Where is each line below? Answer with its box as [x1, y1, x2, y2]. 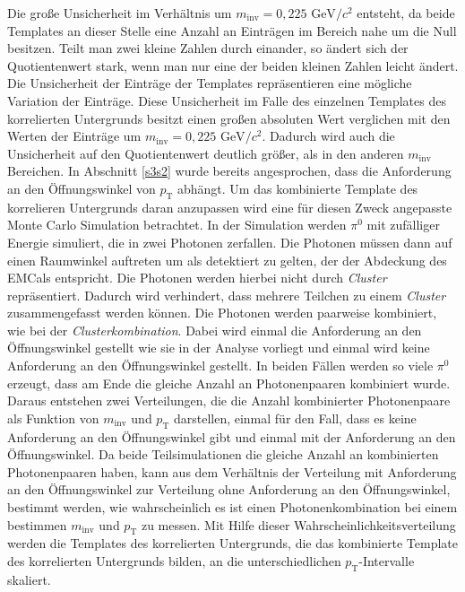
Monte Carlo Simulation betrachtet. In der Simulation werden [7, 215, 347, 234]
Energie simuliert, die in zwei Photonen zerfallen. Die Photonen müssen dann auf [7, 232, 452, 251]
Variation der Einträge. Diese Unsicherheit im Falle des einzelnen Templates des [7, 91, 446, 109]
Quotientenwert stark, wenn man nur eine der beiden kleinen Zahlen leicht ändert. [7, 56, 459, 74]
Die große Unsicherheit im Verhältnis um [7, 4, 232, 22]
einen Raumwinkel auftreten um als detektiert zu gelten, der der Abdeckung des [7, 250, 447, 269]
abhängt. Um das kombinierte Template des [177, 178, 418, 197]
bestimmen [7, 515, 67, 534]
